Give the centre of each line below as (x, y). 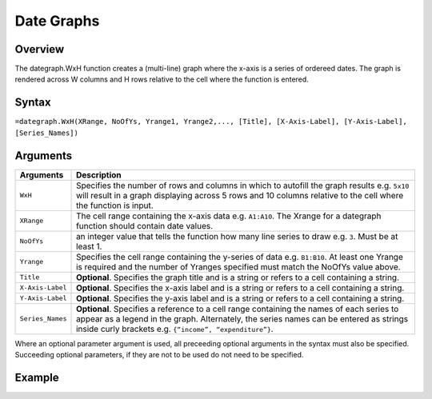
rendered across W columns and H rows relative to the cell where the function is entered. (162, 79)
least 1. (89, 246)
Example (37, 377)
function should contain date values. (145, 225)
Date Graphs (57, 21)
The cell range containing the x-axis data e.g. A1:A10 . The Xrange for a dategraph (229, 216)
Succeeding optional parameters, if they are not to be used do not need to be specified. (159, 355)
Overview (40, 49)
